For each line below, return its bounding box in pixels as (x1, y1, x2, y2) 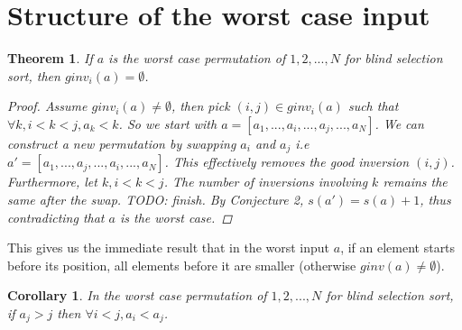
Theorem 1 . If (7, 49, 93, 68)
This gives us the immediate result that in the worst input (7, 238, 330, 257)
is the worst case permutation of (108, 49, 286, 68)
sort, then (7, 66, 60, 85)
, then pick (171, 96, 230, 115)
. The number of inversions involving (163, 172, 368, 191)
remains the (383, 172, 448, 191)
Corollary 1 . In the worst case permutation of (7, 286, 267, 305)
